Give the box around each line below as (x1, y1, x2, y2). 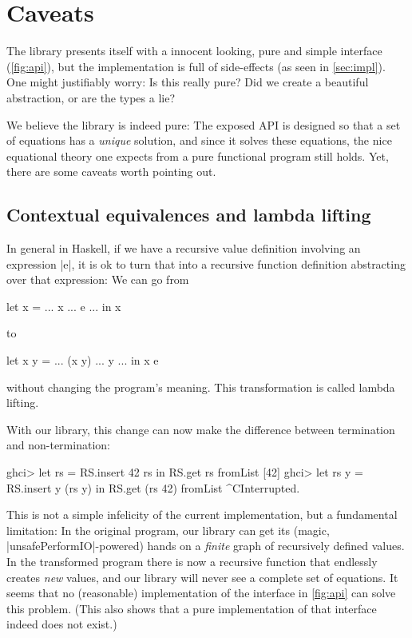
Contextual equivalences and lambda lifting (6, 202, 371, 227)
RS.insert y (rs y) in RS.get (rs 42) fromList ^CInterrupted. (6, 479, 300, 496)
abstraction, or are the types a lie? (6, 89, 176, 106)
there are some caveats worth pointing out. (6, 163, 216, 180)
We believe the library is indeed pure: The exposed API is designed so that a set (6, 116, 401, 133)
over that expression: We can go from (6, 271, 189, 288)
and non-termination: (6, 437, 110, 453)
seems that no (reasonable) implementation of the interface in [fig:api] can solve (6, 584, 396, 601)
